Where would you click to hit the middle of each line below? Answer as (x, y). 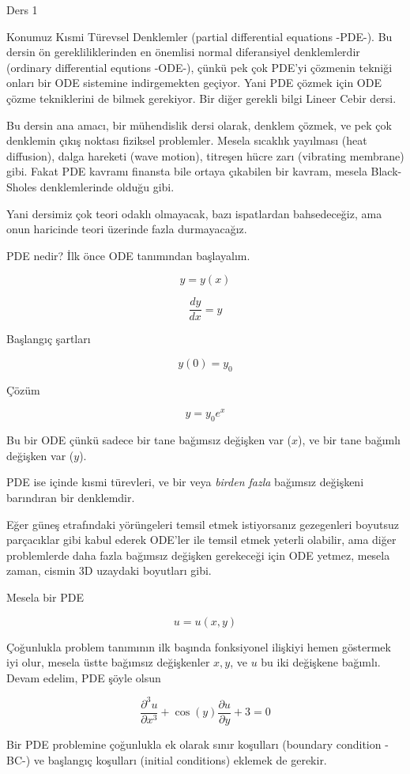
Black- (386, 171)
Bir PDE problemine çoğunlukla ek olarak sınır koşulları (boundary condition (194, 744)
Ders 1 (22, 9)
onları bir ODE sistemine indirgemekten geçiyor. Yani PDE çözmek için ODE (194, 83)
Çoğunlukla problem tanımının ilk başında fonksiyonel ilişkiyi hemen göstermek (199, 646)
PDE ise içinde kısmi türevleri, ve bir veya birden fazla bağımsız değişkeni (185, 482)
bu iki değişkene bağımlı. (321, 662)
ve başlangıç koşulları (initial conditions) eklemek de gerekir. (180, 759)
